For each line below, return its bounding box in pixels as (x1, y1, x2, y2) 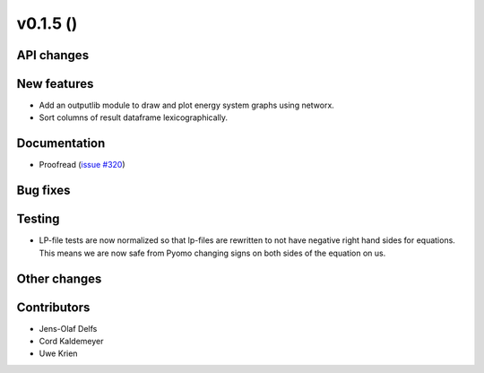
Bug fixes (16, 183, 71, 198)
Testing (16, 212, 60, 227)
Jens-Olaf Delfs (39, 323, 98, 334)
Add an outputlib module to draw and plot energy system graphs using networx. (39, 100, 335, 111)
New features (16, 76, 94, 91)
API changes (16, 48, 90, 63)
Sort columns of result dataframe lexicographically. (39, 112, 229, 123)
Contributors (16, 299, 91, 315)
